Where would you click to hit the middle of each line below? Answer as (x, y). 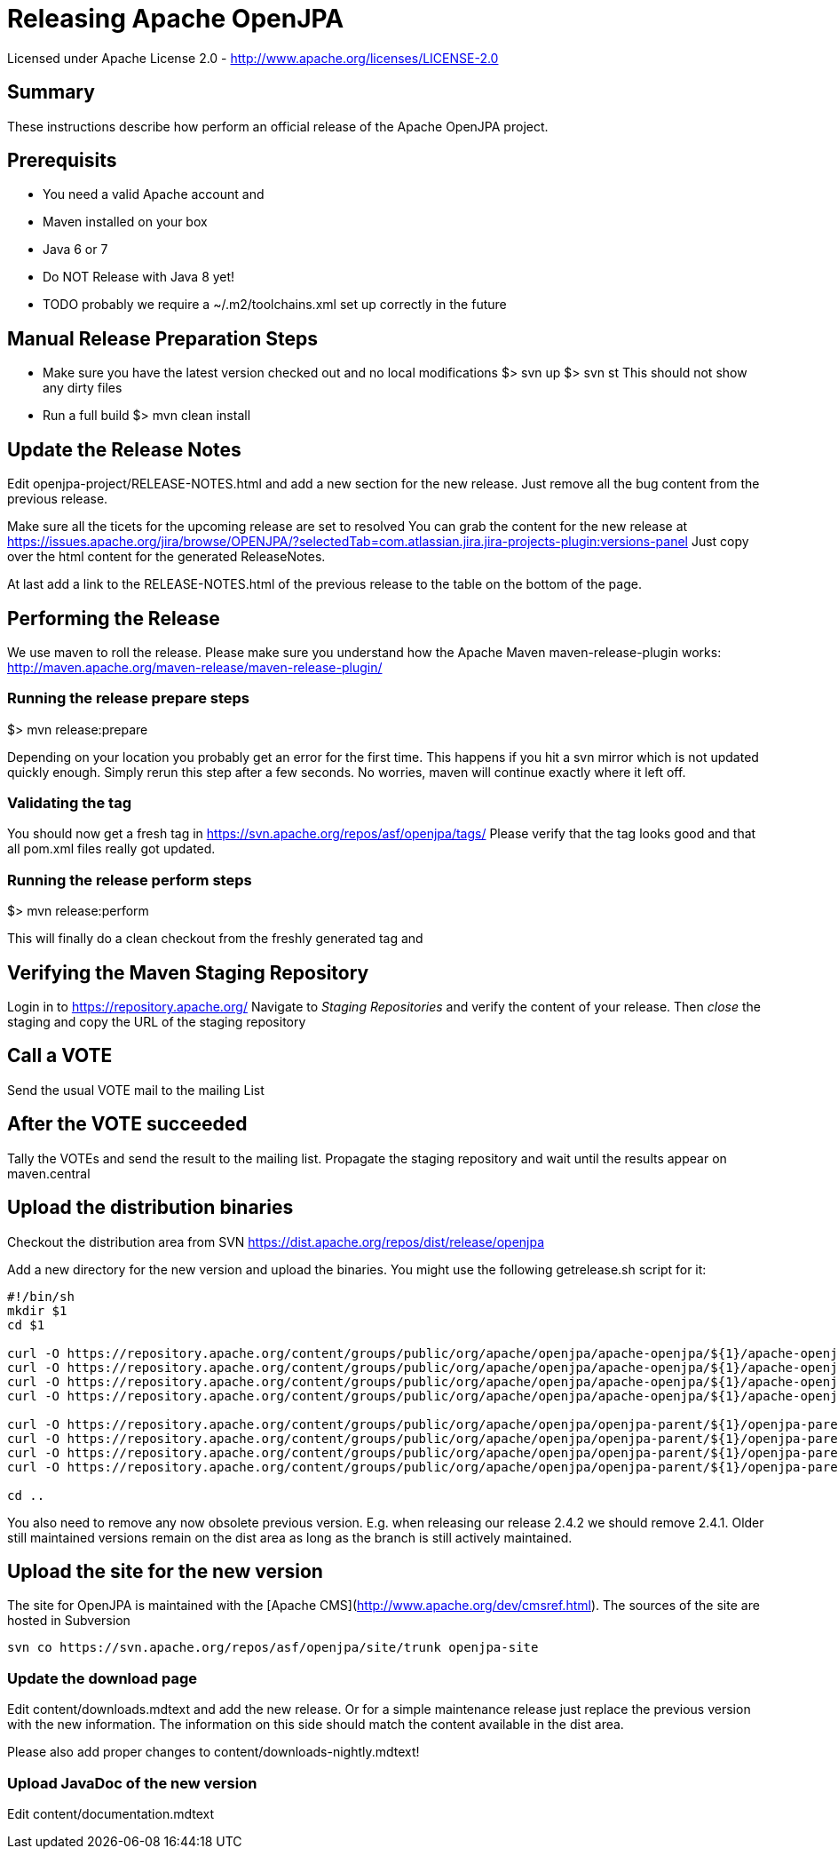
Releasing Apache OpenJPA (176, 19)
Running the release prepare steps (128, 698)
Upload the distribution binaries (150, 1208)
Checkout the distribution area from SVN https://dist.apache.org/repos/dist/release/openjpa (276, 1241)
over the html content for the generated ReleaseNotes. (166, 557)
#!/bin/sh (41, 1296)
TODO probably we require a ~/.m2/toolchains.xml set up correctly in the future (275, 305)
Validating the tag (69, 803)
